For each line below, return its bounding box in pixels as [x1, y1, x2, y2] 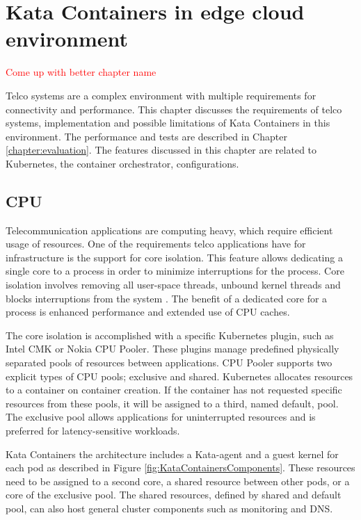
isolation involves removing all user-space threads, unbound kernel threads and [6, 277, 341, 292]
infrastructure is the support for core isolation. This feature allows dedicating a [6, 250, 343, 264]
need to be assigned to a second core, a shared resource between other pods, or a [6, 473, 350, 488]
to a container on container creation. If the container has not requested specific [6, 382, 342, 397]
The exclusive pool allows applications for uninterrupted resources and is [6, 409, 316, 424]
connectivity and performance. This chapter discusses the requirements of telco [6, 101, 342, 116]
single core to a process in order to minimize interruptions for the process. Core [6, 263, 344, 278]
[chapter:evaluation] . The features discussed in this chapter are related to [6, 143, 317, 157]
